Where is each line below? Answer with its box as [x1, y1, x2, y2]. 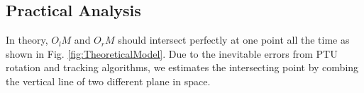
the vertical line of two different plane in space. [6, 73, 211, 88]
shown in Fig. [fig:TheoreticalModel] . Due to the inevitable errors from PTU [6, 46, 338, 61]
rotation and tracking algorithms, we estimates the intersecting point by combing [6, 60, 359, 75]
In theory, [6, 32, 48, 47]
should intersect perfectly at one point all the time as [118, 32, 350, 47]
